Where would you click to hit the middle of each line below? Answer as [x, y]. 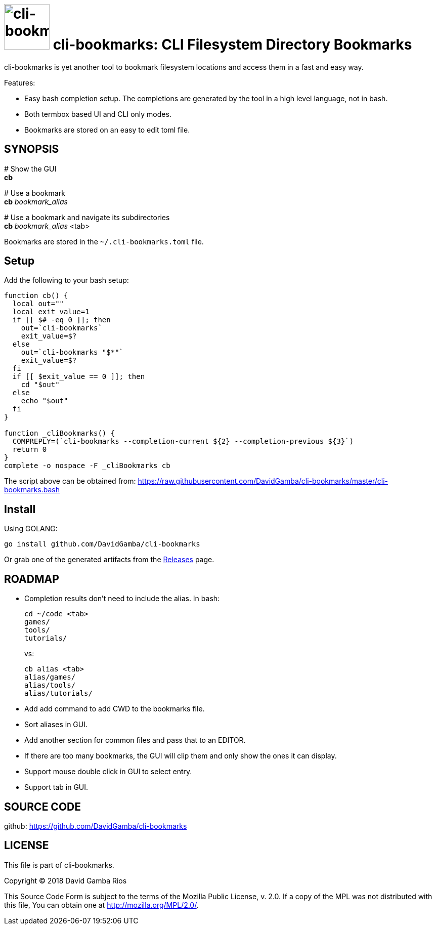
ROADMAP [32, 579]
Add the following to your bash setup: [67, 280]
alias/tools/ [50, 685]
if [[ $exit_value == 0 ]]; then [79, 377]
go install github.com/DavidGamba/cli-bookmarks [102, 544]
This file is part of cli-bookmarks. [59, 865]
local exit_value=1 [51, 312]
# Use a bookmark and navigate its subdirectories [87, 217]
